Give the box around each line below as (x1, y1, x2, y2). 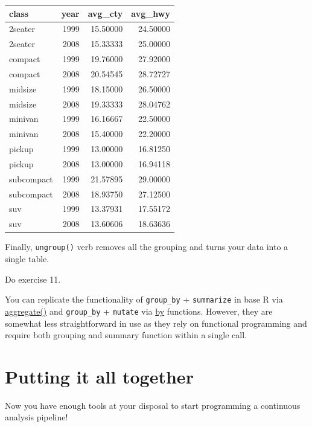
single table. (5, 252, 49, 265)
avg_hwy (131, 7, 170, 19)
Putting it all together (5, 364, 194, 388)
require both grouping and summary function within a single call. (5, 329, 247, 341)
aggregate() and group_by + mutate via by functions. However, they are (5, 304, 273, 317)
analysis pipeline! (5, 411, 68, 423)
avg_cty (88, 7, 123, 19)
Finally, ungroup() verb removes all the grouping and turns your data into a (5, 240, 288, 253)
